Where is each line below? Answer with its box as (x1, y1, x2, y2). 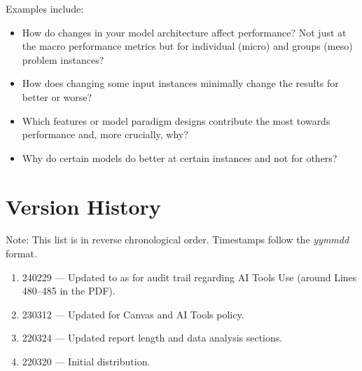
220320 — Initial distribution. (22, 354, 151, 369)
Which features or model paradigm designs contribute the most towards (22, 113, 330, 128)
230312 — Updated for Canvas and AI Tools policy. (22, 306, 244, 321)
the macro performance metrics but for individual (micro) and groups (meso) (22, 39, 353, 53)
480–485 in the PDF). (22, 283, 116, 298)
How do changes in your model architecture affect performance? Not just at (22, 25, 347, 39)
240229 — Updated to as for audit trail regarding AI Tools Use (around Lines (22, 269, 357, 284)
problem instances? (22, 52, 104, 67)
